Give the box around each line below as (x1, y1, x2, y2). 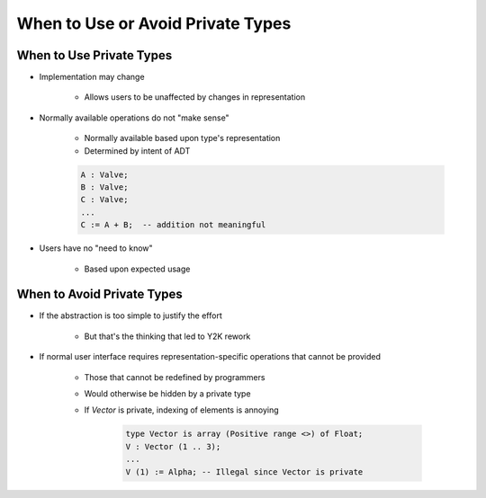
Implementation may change (39, 72, 145, 83)
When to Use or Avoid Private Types (16, 13, 292, 33)
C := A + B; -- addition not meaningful (80, 220, 266, 230)
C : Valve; (80, 194, 129, 205)
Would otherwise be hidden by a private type (84, 388, 251, 399)
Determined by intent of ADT (84, 145, 191, 156)
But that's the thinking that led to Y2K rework (84, 331, 251, 342)
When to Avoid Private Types (16, 287, 184, 302)
